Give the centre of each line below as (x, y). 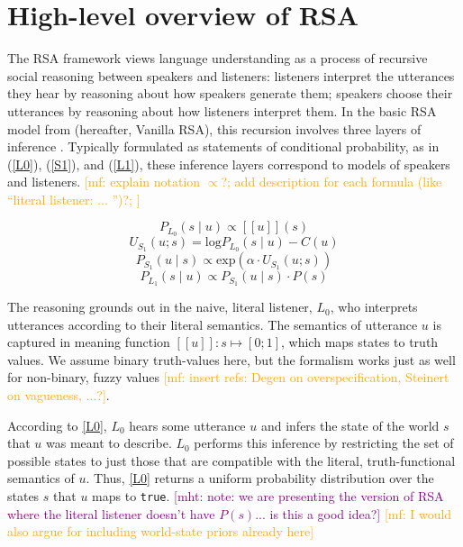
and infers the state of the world (350, 425)
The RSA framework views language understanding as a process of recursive (218, 58)
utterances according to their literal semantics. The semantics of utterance (213, 324)
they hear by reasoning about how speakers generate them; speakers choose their (230, 93)
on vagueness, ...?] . (59, 395)
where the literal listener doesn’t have (111, 513)
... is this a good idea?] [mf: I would (354, 513)
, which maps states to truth (360, 342)
